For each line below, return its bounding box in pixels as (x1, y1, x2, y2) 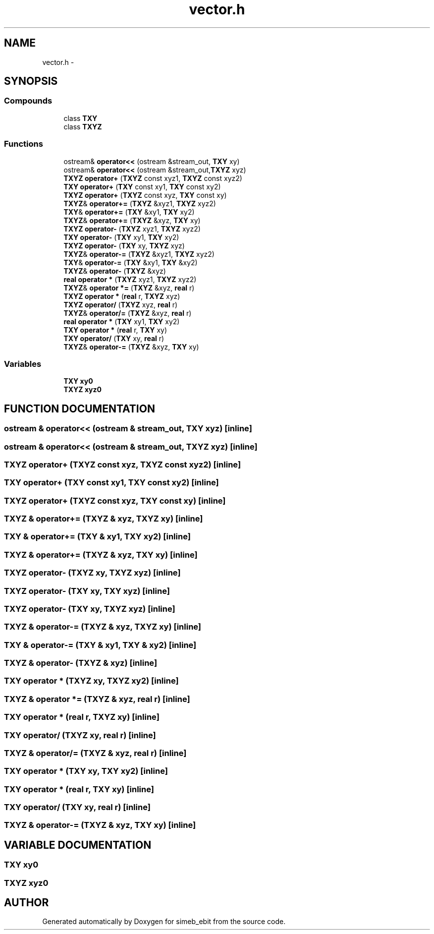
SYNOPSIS (4, 75, 58, 88)
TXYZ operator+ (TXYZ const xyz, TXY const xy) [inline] (4, 495, 226, 506)
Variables (4, 358, 42, 369)
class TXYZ (63, 122, 102, 131)
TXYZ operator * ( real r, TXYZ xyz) (63, 292, 180, 300)
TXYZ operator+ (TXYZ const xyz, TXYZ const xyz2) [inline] (4, 459, 241, 469)
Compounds (4, 96, 53, 106)
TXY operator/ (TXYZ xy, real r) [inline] (4, 730, 156, 740)
